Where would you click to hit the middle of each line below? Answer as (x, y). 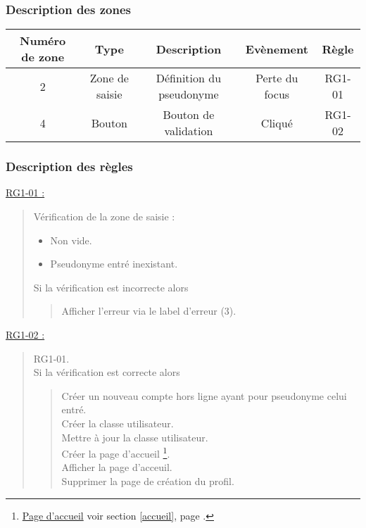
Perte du (277, 78)
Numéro (43, 41)
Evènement (277, 49)
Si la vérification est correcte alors (107, 372)
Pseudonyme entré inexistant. (114, 264)
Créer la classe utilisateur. (118, 423)
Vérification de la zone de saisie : (104, 216)
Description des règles (69, 166)
